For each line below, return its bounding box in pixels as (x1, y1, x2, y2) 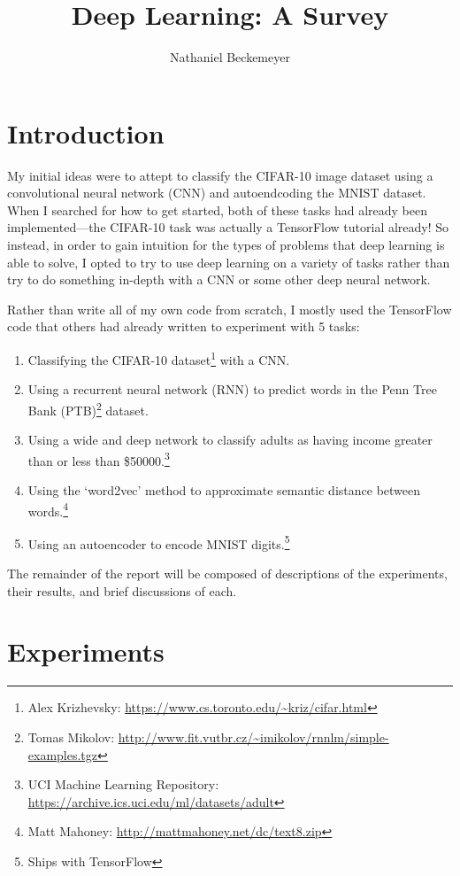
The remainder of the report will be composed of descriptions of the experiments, (7, 564, 448, 583)
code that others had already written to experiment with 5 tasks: (7, 317, 360, 336)
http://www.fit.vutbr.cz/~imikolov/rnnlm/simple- (118, 727, 389, 746)
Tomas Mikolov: (27, 727, 115, 746)
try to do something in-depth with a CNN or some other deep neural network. (7, 270, 431, 289)
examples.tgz (27, 745, 98, 764)
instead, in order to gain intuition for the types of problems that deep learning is (7, 236, 445, 254)
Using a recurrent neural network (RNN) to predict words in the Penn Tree (27, 380, 437, 399)
